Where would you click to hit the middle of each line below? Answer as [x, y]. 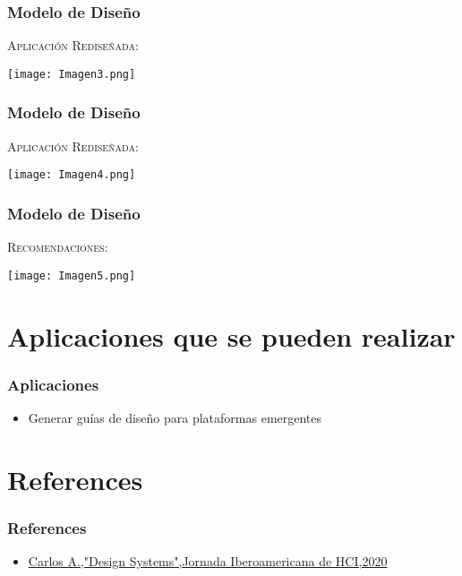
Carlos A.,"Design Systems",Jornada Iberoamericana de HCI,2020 [208, 561]
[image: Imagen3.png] [72, 74]
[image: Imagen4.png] [72, 175]
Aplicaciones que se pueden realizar [231, 335]
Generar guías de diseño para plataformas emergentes [175, 417]
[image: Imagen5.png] [72, 275]
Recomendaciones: [58, 247]
